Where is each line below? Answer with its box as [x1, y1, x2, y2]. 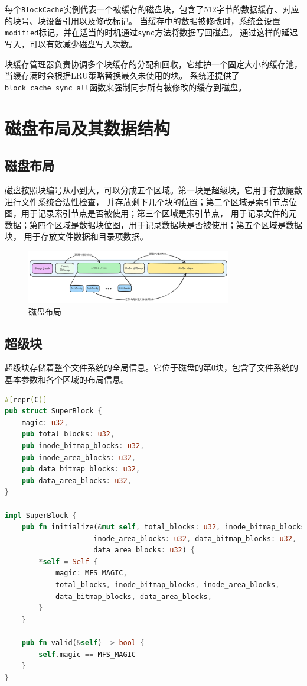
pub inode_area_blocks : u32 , [21, 453, 136, 462]
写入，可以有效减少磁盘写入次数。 [5, 37, 137, 50]
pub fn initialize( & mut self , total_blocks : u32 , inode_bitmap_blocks [21, 523, 305, 532]
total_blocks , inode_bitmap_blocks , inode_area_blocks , [55, 581, 280, 590]
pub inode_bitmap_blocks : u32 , [21, 441, 145, 450]
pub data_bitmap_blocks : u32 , [21, 465, 141, 474]
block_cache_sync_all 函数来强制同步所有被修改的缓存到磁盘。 [5, 80, 247, 93]
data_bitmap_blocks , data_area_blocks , [55, 592, 212, 601]
